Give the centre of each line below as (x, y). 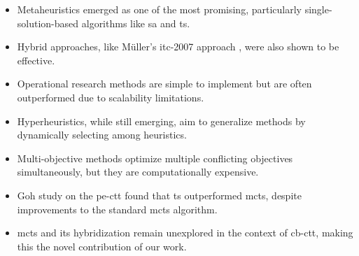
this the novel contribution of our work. (102, 246)
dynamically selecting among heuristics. (102, 135)
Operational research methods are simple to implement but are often (164, 84)
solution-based (48, 23)
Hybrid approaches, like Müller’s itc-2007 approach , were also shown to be (178, 47)
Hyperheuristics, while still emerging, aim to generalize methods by (161, 121)
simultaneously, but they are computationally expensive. (138, 172)
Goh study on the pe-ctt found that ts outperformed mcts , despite (159, 195)
